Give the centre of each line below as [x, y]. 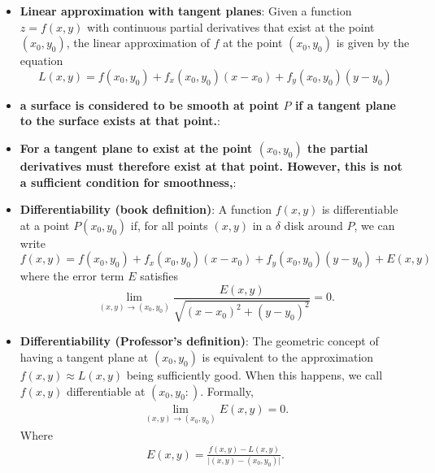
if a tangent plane [345, 104]
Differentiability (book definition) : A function [146, 209]
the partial [338, 148]
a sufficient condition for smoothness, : [128, 182]
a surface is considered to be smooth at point [150, 104]
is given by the [373, 43]
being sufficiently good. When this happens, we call [254, 374]
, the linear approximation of [138, 43]
